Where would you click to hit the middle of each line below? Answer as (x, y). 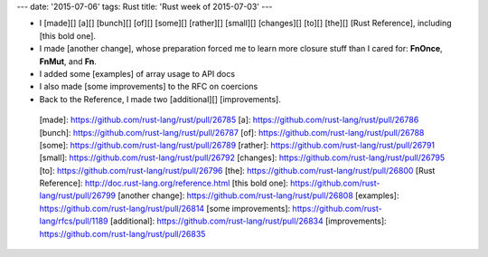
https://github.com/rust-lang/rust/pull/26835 (122, 233)
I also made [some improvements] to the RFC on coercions (149, 87)
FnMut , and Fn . (68, 61)
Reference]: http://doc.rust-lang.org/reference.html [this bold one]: (164, 183)
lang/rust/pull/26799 (78, 195)
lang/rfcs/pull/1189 (74, 221)
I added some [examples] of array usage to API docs (137, 73)
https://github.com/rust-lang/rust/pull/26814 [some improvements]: (165, 208)
